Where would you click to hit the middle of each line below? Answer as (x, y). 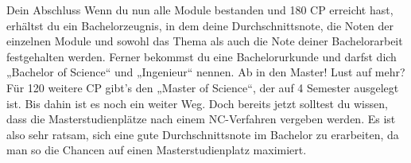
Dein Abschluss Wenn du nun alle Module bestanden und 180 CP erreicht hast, (200, 10)
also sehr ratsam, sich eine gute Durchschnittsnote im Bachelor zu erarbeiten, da (203, 134)
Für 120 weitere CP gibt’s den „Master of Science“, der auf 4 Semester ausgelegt (203, 87)
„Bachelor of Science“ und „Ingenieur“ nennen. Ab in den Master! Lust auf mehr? (206, 72)
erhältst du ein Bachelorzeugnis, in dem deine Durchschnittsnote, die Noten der (200, 25)
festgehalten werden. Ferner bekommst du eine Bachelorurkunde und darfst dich (202, 56)
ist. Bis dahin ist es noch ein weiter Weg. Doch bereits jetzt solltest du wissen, (197, 103)
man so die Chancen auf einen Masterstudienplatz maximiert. (157, 150)
